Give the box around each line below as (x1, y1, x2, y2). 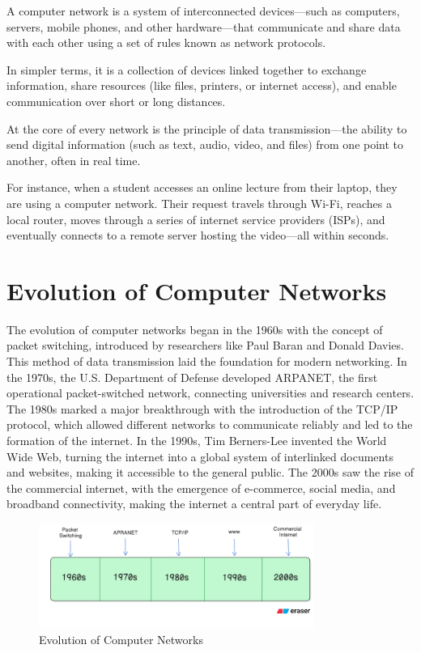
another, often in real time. (6, 151, 141, 168)
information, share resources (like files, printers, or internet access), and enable (6, 77, 397, 94)
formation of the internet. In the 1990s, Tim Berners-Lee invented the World (6, 432, 387, 448)
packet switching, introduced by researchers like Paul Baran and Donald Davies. (6, 337, 404, 354)
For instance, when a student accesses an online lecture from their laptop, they (6, 179, 398, 196)
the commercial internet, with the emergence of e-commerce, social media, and (6, 479, 396, 496)
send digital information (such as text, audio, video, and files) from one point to (6, 136, 404, 153)
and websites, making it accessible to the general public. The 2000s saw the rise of (6, 464, 414, 481)
